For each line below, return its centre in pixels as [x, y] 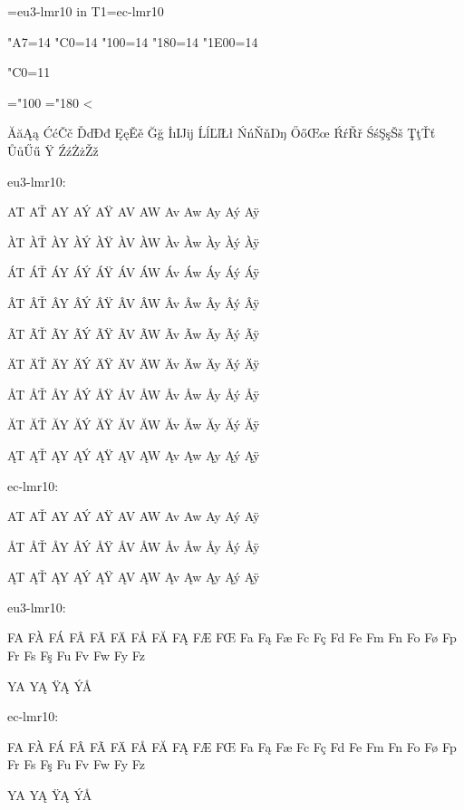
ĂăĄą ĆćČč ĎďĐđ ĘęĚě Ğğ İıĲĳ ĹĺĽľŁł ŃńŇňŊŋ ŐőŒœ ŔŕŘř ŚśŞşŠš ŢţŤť [222, 133]
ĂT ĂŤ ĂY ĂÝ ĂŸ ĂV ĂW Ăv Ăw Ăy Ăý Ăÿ [134, 424]
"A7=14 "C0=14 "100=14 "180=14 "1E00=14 [133, 41]
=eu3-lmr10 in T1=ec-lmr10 [86, 11]
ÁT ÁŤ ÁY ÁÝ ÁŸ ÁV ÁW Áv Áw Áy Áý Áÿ [134, 272]
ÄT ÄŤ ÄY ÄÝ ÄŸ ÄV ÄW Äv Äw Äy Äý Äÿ [134, 364]
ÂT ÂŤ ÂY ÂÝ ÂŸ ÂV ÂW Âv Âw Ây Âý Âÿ [134, 302]
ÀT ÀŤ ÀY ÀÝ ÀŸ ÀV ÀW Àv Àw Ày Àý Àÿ [134, 241]
